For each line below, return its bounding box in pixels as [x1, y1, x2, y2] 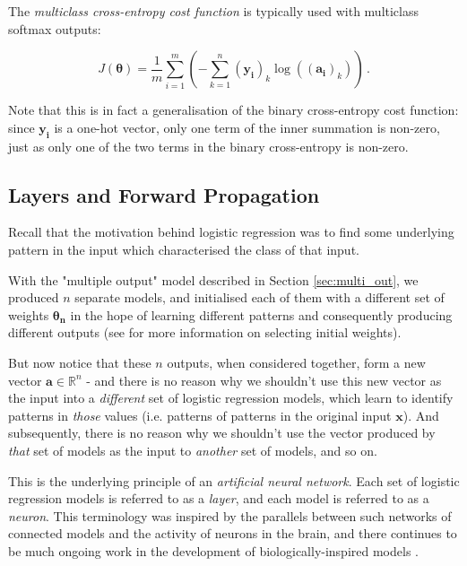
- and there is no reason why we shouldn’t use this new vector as [86, 370, 442, 389]
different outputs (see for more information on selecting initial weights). [8, 323, 402, 342]
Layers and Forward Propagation [8, 180, 320, 208]
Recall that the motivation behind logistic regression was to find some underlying [8, 222, 454, 241]
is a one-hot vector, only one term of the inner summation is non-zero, [54, 118, 440, 136]
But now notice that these [8, 353, 151, 371]
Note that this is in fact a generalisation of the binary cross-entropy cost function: [8, 100, 459, 119]
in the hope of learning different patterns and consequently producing [70, 305, 453, 324]
